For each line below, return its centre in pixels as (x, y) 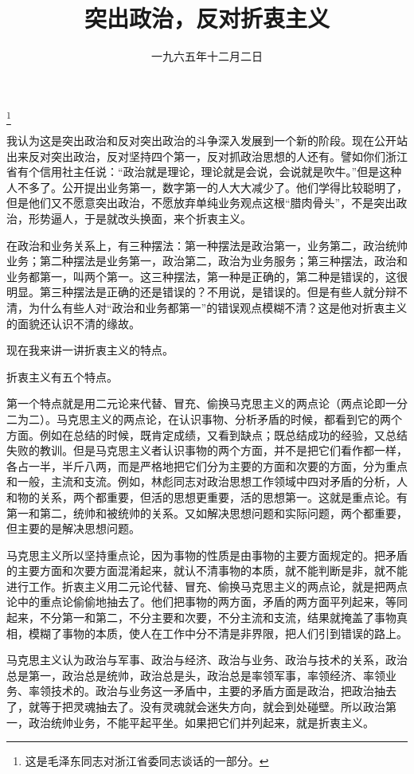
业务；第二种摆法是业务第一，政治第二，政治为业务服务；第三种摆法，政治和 (207, 261)
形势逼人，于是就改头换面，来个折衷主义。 (140, 219)
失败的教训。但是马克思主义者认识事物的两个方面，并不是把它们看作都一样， (207, 450)
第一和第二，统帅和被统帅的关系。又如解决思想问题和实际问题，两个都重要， (207, 512)
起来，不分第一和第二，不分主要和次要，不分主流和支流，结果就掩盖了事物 (201, 618)
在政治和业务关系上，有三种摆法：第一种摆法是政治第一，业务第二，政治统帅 (207, 245)
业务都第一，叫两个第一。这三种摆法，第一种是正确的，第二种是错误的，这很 (207, 276)
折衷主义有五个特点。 (62, 376)
